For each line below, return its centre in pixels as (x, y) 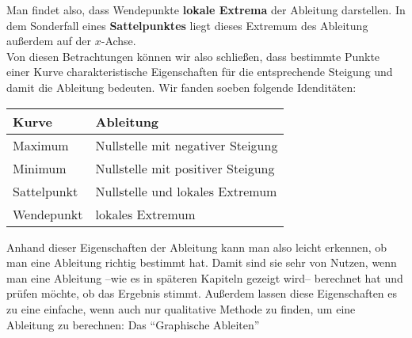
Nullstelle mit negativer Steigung (187, 145)
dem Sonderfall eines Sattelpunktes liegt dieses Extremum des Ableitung (187, 25)
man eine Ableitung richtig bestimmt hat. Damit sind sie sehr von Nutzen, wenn (202, 262)
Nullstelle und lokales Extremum (186, 191)
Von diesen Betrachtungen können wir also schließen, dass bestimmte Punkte (193, 56)
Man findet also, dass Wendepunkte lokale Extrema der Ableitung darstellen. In (206, 9)
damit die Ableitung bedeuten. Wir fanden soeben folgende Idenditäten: (181, 87)
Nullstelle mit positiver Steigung (185, 168)
